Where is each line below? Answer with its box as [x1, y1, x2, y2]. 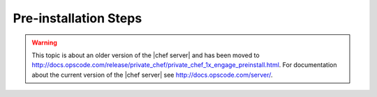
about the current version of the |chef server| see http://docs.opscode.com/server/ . [31, 70, 273, 79]
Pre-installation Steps [13, 10, 142, 26]
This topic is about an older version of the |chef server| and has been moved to [31, 51, 260, 59]
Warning [31, 38, 57, 47]
